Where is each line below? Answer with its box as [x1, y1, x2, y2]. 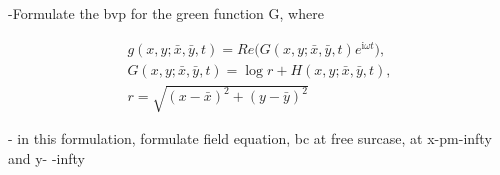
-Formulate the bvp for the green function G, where [8, 3, 324, 23]
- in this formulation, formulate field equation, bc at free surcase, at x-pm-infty [8, 128, 492, 149]
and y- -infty [8, 147, 86, 168]
